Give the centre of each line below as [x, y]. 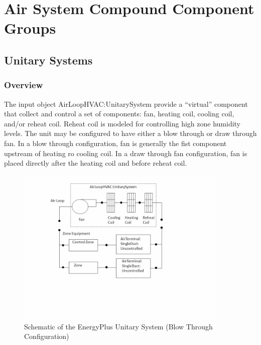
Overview [24, 85]
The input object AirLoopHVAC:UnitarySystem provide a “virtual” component [126, 104]
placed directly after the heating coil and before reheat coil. [96, 163]
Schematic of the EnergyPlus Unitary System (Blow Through [118, 326]
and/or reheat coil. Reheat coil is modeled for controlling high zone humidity [122, 123]
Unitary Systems [48, 60]
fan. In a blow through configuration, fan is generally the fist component [115, 143]
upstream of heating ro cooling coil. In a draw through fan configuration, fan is [126, 153]
